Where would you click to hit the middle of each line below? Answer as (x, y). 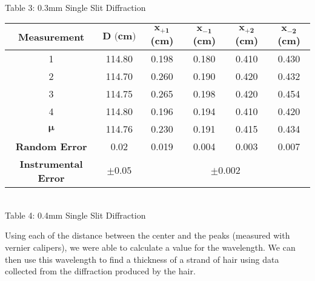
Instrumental (51, 164)
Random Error (51, 147)
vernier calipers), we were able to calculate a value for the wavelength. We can (150, 247)
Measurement (51, 37)
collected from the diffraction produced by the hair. (100, 271)
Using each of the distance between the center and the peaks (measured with (148, 235)
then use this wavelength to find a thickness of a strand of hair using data (142, 259)
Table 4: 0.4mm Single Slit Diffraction (75, 215)
